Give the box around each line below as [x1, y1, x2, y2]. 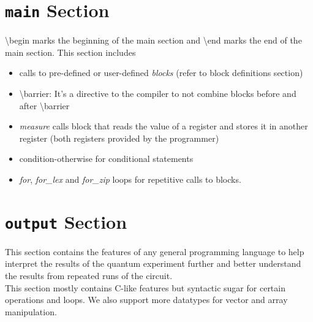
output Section [5, 209, 127, 234]
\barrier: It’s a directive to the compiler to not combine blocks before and [19, 87, 296, 100]
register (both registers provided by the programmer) [19, 131, 219, 144]
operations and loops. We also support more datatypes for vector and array [5, 293, 288, 306]
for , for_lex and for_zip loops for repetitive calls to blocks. [19, 173, 241, 185]
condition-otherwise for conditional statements [19, 152, 194, 165]
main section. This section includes [5, 45, 136, 58]
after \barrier [19, 99, 70, 112]
